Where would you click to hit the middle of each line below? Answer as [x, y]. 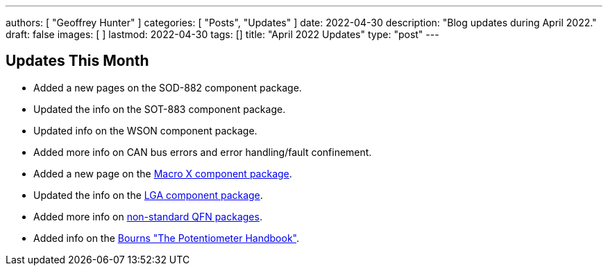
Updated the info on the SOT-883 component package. [160, 109]
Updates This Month [77, 61]
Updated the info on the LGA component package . [148, 195]
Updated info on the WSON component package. [145, 130]
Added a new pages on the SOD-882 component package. [168, 87]
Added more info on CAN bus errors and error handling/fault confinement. [203, 152]
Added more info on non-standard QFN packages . [148, 216]
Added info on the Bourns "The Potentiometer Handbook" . [166, 238]
